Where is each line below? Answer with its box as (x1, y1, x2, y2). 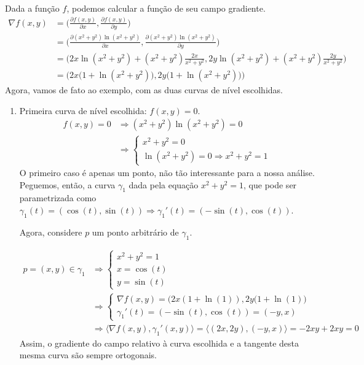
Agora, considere (19, 225, 82, 238)
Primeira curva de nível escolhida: (19, 104, 147, 117)
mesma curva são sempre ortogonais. (19, 348, 157, 361)
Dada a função (5, 2, 60, 14)
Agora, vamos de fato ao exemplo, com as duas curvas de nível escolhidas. (5, 83, 283, 96)
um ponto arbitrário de (92, 225, 179, 238)
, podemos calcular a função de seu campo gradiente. (66, 2, 266, 14)
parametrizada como (19, 191, 97, 204)
